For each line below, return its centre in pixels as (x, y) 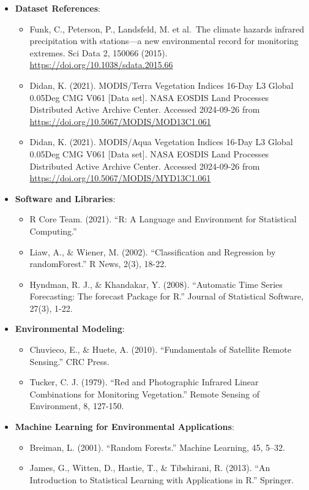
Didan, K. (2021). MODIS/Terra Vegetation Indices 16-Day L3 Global (162, 85)
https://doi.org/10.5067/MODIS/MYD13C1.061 (120, 178)
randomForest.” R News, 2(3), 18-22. (98, 264)
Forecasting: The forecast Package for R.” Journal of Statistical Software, (166, 296)
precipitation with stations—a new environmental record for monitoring (164, 41)
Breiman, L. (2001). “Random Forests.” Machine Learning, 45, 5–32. (157, 447)
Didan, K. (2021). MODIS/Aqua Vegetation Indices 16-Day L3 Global (161, 142)
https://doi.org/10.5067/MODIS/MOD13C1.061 (120, 121)
